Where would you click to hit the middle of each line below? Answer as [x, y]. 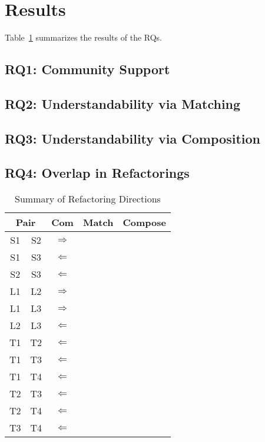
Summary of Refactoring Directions [88, 199]
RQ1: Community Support [87, 69]
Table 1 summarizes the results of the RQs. [84, 37]
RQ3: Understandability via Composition [132, 138]
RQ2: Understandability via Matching [123, 103]
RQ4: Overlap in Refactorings [97, 173]
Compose [144, 222]
